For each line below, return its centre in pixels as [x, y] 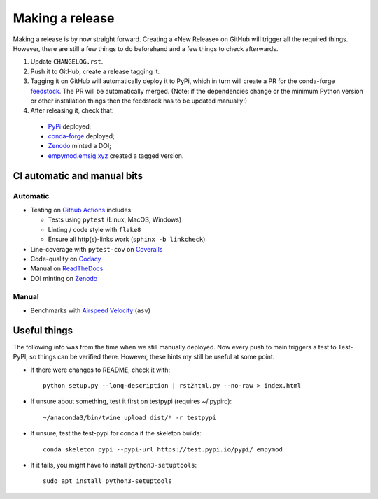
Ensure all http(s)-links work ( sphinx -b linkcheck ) [127, 239]
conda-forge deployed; [81, 136]
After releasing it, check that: [72, 110]
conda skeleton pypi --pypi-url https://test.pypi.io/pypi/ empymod [163, 449]
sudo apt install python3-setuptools [108, 481]
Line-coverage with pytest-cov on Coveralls [97, 249]
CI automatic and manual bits [78, 176]
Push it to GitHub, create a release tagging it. [95, 71]
